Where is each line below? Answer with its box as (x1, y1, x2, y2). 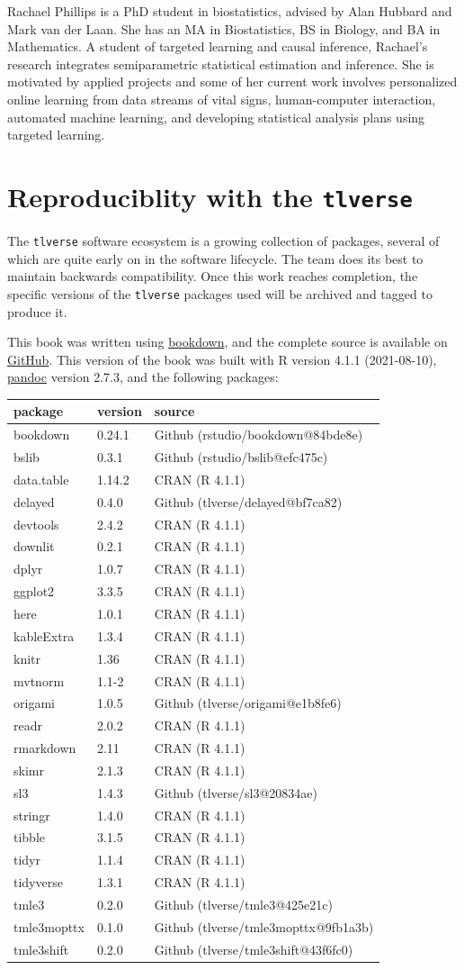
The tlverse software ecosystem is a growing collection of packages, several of (7, 231, 440, 249)
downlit (13, 537, 55, 556)
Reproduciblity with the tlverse (7, 177, 413, 214)
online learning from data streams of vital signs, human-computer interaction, (7, 89, 436, 108)
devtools (13, 514, 59, 533)
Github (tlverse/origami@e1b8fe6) (154, 694, 342, 712)
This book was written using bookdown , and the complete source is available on (7, 332, 448, 351)
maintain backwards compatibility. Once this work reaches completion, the (7, 267, 418, 286)
